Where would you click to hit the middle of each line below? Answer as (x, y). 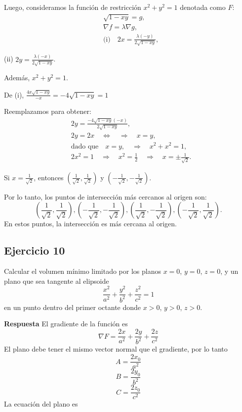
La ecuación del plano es (41, 404)
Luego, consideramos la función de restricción (73, 7)
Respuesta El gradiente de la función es (66, 324)
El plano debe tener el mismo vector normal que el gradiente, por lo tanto (116, 349)
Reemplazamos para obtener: (48, 111)
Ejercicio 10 (35, 250)
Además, (17, 77)
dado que (85, 146)
